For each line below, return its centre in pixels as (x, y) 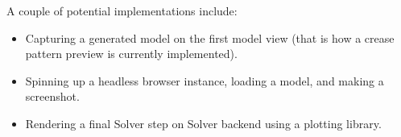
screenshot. (52, 96)
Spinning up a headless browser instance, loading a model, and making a (205, 80)
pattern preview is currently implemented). (131, 54)
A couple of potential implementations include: (122, 10)
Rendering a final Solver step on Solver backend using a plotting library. (203, 123)
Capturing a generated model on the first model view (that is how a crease (210, 37)
